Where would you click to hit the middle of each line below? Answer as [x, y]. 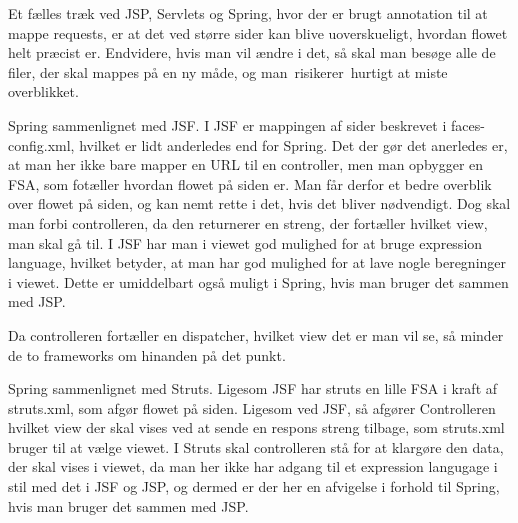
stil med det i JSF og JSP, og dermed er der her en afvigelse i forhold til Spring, [254, 486]
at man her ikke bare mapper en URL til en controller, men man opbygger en [246, 164]
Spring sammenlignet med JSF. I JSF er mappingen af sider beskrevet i [227, 124]
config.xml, [41, 144]
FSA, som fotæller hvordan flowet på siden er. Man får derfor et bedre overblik [250, 183]
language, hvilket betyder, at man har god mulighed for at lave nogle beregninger [257, 262]
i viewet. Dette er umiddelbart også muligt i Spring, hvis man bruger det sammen [258, 281]
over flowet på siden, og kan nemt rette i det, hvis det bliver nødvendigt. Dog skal [259, 203]
